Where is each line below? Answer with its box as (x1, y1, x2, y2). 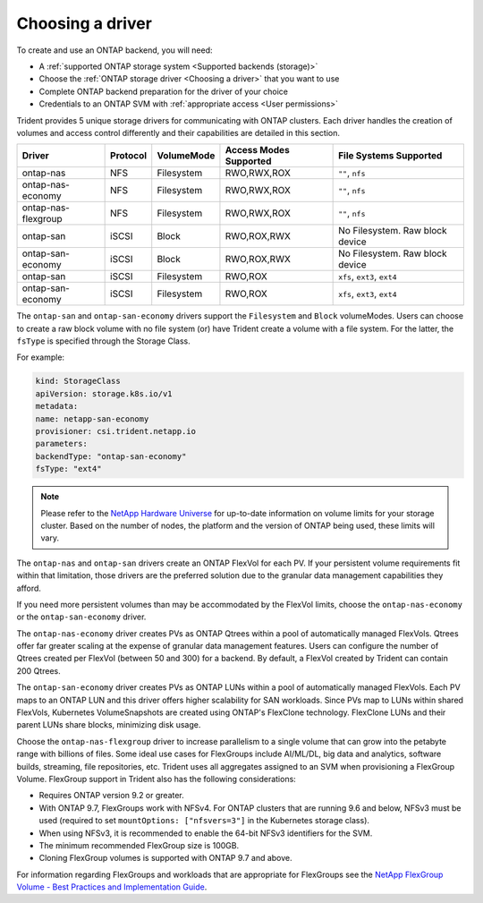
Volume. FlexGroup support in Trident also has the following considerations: (16, 773, 297, 784)
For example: (16, 352, 65, 362)
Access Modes (225, 144, 290, 157)
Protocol (110, 149, 148, 162)
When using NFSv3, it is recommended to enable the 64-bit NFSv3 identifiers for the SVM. (38, 828, 373, 839)
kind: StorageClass (35, 376, 121, 387)
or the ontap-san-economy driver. (16, 611, 147, 622)
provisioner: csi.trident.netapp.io (35, 426, 197, 436)
